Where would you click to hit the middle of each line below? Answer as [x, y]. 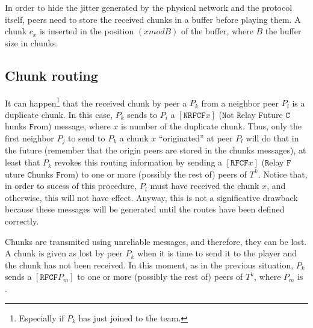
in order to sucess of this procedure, [71, 186]
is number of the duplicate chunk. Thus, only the [211, 126]
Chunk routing [51, 75]
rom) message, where [72, 126]
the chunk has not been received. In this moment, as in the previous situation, [149, 265]
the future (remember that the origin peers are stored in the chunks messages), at [156, 150]
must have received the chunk [205, 186]
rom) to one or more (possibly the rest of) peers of [153, 174]
